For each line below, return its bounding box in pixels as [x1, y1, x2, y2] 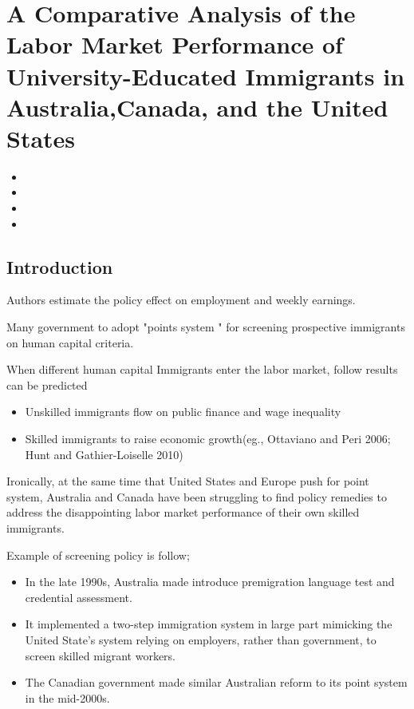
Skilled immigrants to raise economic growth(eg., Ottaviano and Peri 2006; [25, 430, 391, 447]
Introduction [6, 254, 113, 279]
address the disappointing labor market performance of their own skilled [6, 504, 360, 521]
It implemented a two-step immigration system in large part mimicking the [25, 616, 392, 632]
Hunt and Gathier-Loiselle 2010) [25, 446, 183, 462]
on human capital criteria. [6, 334, 134, 351]
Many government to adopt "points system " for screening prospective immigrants [6, 319, 405, 335]
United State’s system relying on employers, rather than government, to [25, 631, 377, 648]
